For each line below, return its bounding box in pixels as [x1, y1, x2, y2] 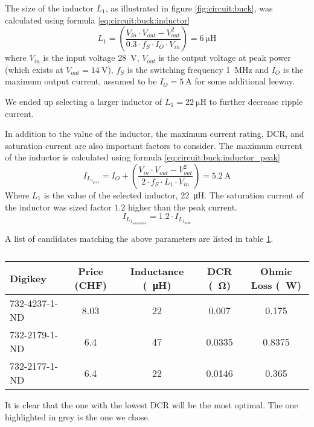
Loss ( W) [251, 278, 302, 293]
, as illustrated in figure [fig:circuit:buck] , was [105, 2, 273, 14]
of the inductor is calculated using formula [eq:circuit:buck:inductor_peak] [5, 151, 280, 163]
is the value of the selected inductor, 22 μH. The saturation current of [43, 188, 304, 201]
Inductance [130, 264, 184, 279]
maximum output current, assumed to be [5, 75, 157, 87]
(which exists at [5, 63, 63, 75]
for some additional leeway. [194, 75, 295, 87]
